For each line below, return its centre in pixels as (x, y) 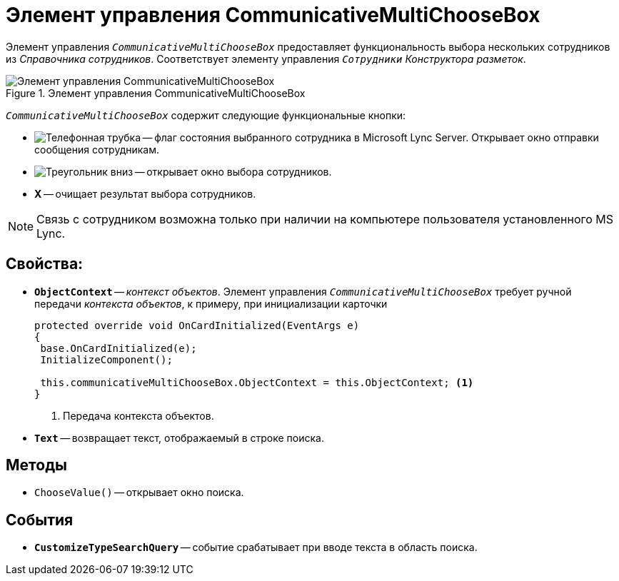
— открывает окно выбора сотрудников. (233, 171)
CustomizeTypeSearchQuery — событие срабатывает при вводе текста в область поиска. (256, 547)
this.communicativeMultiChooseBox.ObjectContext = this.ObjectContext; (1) (257, 382)
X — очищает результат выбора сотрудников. (145, 193)
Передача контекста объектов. (139, 415)
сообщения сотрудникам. (97, 149)
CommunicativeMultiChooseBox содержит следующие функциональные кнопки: (206, 115)
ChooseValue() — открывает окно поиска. (139, 492)
